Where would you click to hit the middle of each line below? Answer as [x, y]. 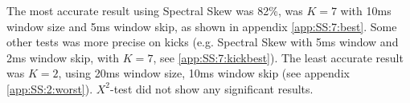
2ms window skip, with [63, 57]
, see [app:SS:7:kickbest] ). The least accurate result [278, 57]
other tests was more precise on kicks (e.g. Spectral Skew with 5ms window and [203, 42]
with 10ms [366, 10]
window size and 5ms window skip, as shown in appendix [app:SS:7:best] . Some [202, 26]
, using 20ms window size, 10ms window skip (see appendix [204, 73]
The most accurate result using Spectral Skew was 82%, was [155, 10]
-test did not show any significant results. [212, 88]
